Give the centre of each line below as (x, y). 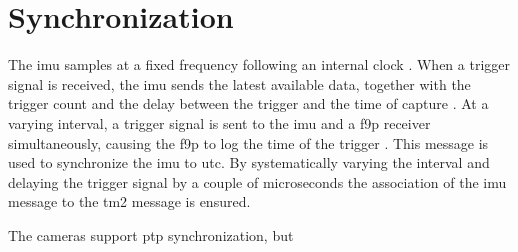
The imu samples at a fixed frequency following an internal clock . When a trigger (259, 64)
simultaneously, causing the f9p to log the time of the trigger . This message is (248, 142)
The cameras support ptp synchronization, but (151, 234)
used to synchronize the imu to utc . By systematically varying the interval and (249, 162)
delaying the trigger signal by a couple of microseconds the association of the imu (257, 181)
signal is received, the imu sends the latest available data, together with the (239, 83)
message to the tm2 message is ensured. (129, 201)
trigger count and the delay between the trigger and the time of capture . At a (248, 103)
